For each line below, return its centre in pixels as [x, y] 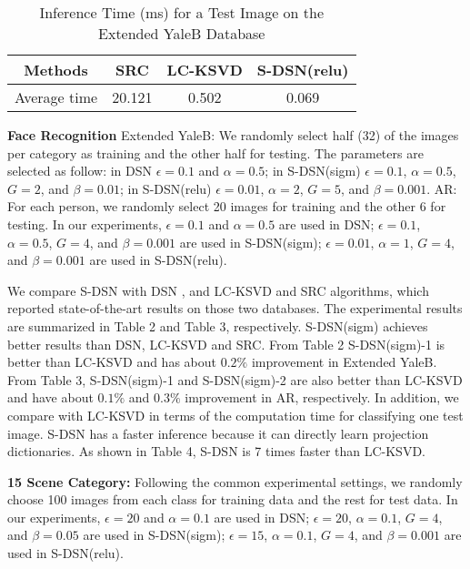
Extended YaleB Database [182, 33]
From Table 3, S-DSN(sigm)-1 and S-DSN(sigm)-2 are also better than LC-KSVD [235, 379]
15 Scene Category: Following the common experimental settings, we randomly [235, 481]
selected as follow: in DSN [80, 171]
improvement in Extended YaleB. [344, 362]
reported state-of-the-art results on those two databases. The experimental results [235, 308]
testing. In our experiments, [85, 224]
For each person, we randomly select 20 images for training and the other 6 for [227, 206]
